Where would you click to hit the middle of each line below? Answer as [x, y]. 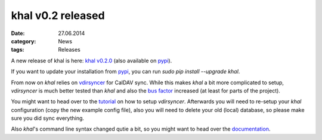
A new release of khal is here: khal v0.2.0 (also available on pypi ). [92, 61]
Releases [69, 50]
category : [24, 41]
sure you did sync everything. [48, 118]
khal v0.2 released [58, 15]
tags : [18, 50]
